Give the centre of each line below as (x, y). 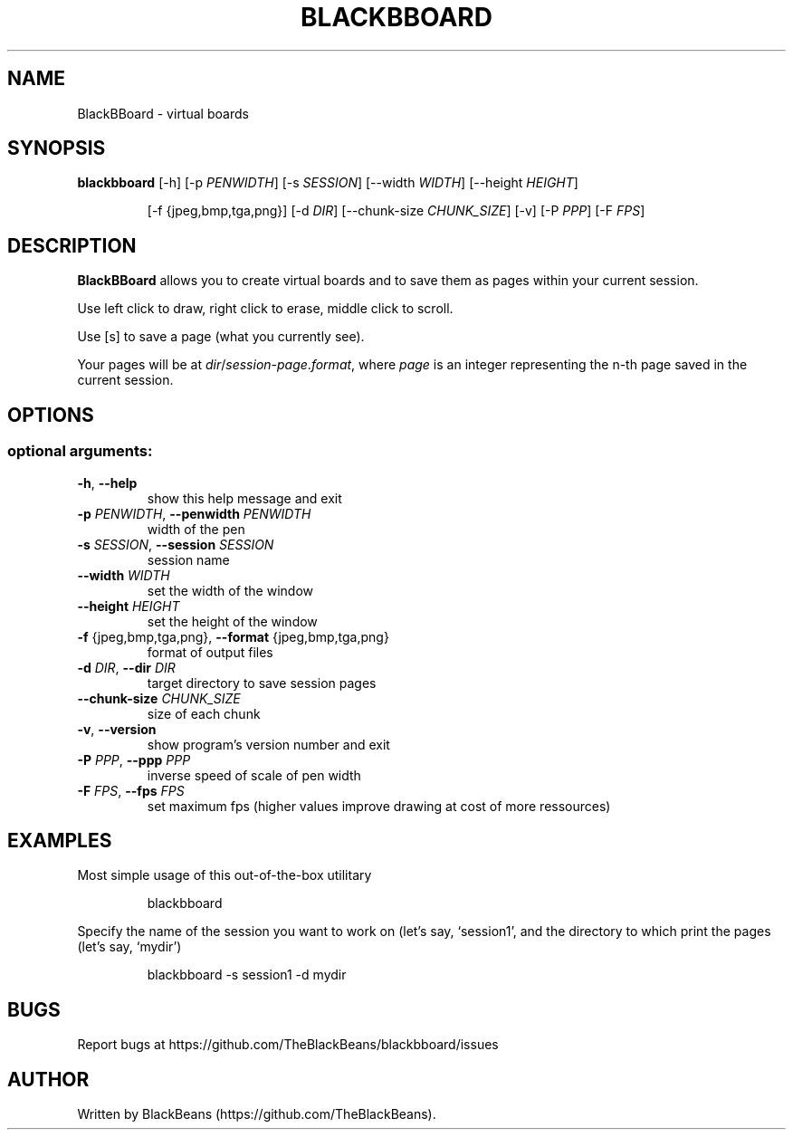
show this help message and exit (244, 498)
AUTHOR (48, 1079)
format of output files (210, 652)
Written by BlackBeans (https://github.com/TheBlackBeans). (257, 1114)
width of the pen (196, 529)
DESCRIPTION (72, 245)
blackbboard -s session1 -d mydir (247, 975)
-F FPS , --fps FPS (131, 790)
